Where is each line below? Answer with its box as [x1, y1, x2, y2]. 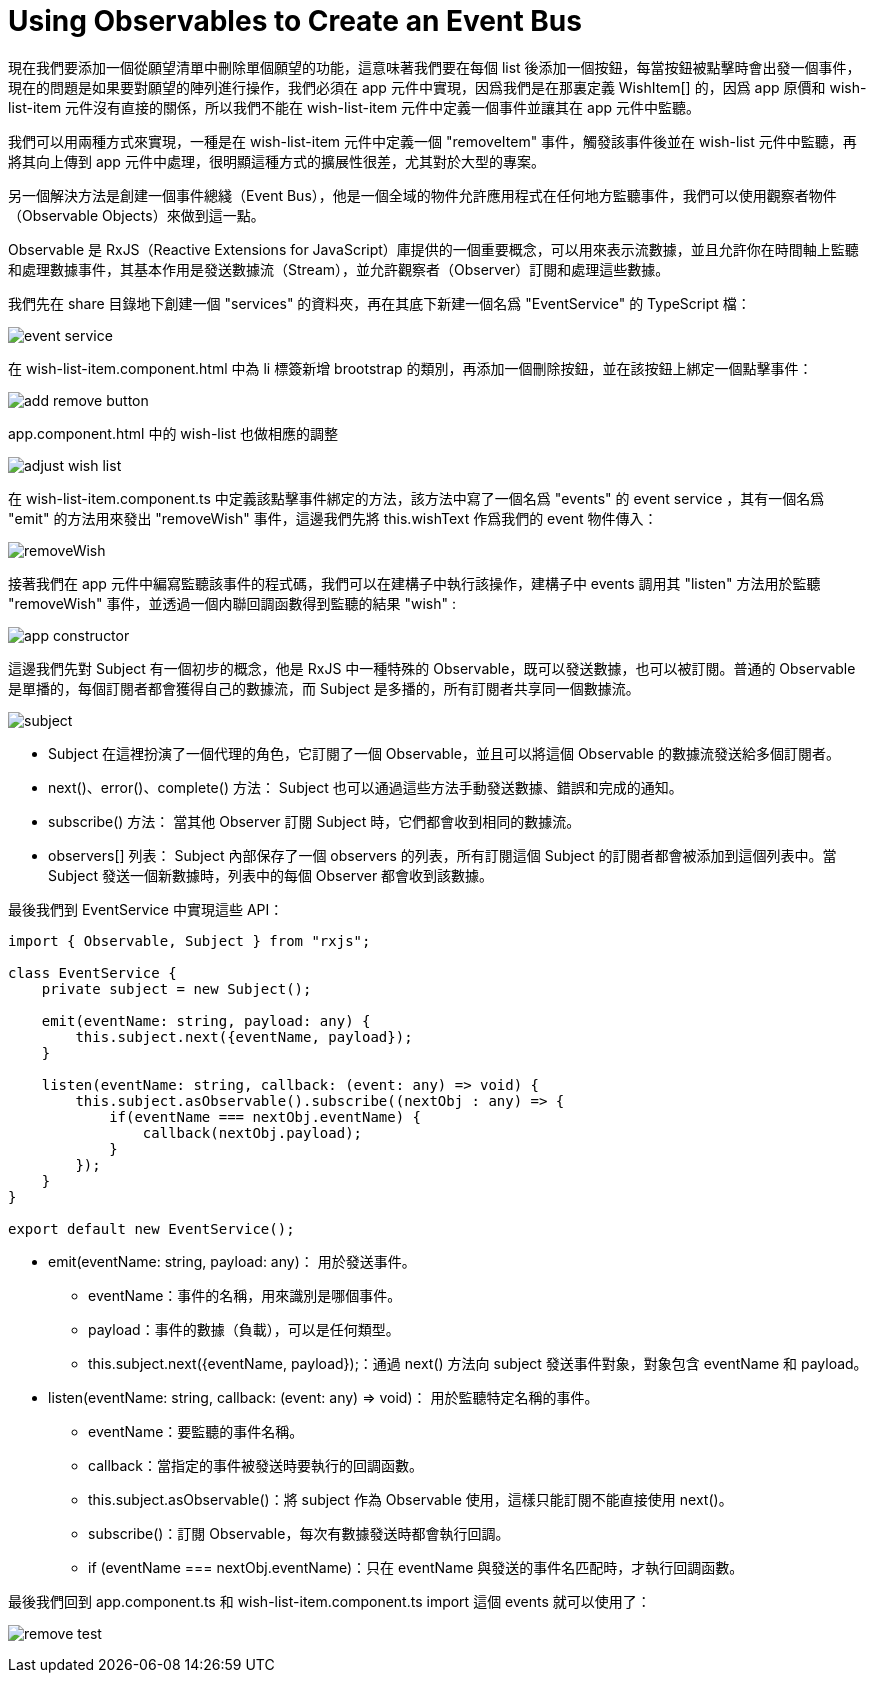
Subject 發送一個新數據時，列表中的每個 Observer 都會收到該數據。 [48, 866, 494, 884]
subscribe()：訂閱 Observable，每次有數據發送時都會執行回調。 [88, 1524, 510, 1542]
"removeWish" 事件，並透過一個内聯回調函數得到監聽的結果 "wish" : [8, 594, 456, 612]
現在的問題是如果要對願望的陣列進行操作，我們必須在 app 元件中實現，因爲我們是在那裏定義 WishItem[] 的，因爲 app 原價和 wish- [8, 78, 867, 96]
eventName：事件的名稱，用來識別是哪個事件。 [88, 1286, 402, 1304]
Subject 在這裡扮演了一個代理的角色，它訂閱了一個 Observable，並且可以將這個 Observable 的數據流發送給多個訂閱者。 [48, 744, 840, 762]
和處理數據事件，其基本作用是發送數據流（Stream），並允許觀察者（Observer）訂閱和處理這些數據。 [8, 260, 670, 278]
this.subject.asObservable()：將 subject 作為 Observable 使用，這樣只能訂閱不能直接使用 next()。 [88, 1490, 733, 1508]
